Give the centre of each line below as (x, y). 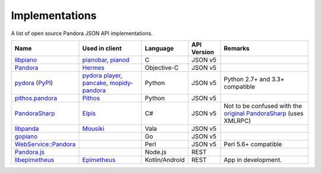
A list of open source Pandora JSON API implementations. (82, 33)
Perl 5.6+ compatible (253, 144)
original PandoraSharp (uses (264, 113)
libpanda (27, 128)
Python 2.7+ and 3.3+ (254, 79)
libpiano (26, 59)
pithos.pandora (36, 98)
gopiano (26, 136)
